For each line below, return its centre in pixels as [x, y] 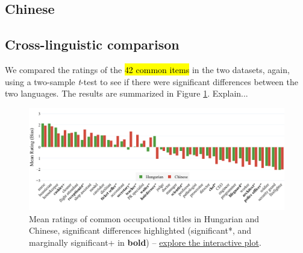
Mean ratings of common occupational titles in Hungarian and [144, 218]
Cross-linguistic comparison [92, 44]
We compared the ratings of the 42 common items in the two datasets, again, [147, 69]
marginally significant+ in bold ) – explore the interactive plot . [145, 242]
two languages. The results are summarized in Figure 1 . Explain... [127, 93]
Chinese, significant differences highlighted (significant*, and [140, 230]
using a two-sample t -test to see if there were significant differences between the [151, 81]
